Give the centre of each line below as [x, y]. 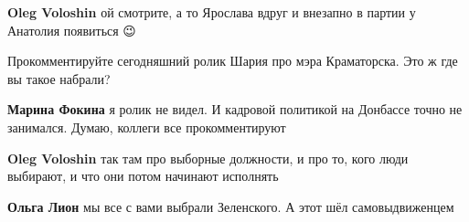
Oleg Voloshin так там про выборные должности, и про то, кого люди [208, 158]
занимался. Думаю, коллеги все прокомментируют [147, 127]
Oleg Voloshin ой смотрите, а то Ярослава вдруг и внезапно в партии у [212, 12]
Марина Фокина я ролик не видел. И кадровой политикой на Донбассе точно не [235, 109]
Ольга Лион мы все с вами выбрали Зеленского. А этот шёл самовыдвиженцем [231, 206]
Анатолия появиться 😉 [72, 30]
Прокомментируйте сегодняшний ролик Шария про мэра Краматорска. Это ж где [233, 61]
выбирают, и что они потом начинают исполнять [143, 176]
